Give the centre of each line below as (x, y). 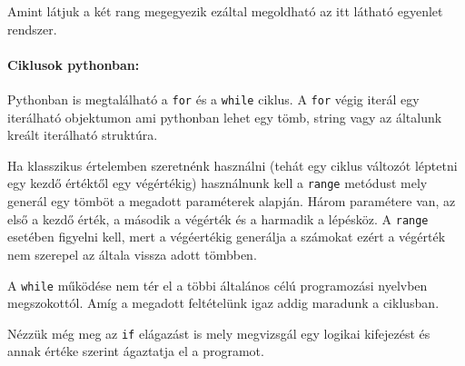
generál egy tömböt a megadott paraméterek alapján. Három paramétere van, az (232, 201)
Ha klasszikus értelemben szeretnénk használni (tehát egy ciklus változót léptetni (232, 165)
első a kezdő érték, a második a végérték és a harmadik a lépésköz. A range (218, 218)
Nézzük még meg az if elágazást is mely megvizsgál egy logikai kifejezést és (219, 333)
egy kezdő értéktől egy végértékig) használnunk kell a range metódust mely (218, 183)
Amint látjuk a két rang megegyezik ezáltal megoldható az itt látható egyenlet (225, 11)
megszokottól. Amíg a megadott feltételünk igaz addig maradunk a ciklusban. (223, 303)
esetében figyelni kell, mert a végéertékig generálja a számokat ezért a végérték (227, 237)
